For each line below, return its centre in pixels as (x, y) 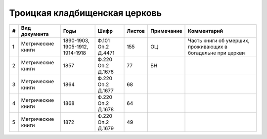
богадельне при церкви (217, 53)
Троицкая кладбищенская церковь (85, 13)
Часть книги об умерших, (219, 41)
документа (35, 34)
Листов (136, 31)
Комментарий (206, 31)
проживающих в (208, 46)
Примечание (166, 31)
